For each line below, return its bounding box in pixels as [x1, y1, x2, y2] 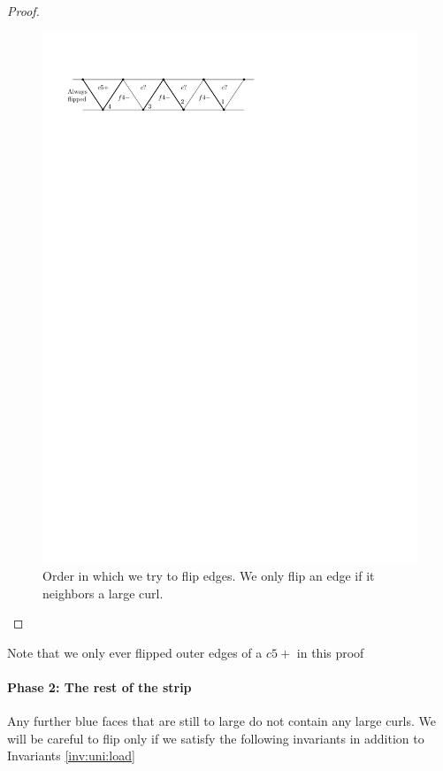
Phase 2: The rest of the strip [7, 678, 192, 697]
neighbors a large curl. [42, 583, 164, 602]
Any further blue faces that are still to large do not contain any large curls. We [7, 712, 437, 730]
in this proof [296, 643, 364, 661]
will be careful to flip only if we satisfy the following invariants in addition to [7, 729, 424, 747]
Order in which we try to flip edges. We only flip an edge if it [42, 567, 375, 585]
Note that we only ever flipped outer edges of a [7, 643, 263, 661]
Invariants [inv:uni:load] [7, 746, 135, 765]
